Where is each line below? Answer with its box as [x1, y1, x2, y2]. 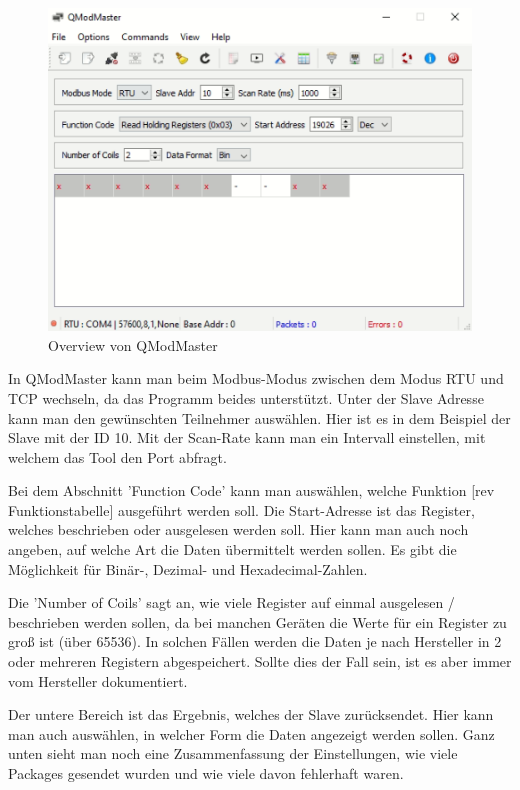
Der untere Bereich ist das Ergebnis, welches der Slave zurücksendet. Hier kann [8, 704, 494, 725]
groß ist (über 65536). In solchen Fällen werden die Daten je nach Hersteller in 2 [8, 631, 502, 652]
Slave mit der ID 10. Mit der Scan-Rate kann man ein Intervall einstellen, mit [8, 427, 486, 448]
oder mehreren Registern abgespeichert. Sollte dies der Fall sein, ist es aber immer [8, 651, 512, 672]
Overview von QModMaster [48, 334, 218, 355]
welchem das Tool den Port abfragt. [8, 446, 227, 467]
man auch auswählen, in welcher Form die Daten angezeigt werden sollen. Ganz [8, 723, 495, 744]
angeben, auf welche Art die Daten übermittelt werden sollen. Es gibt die [8, 539, 457, 560]
